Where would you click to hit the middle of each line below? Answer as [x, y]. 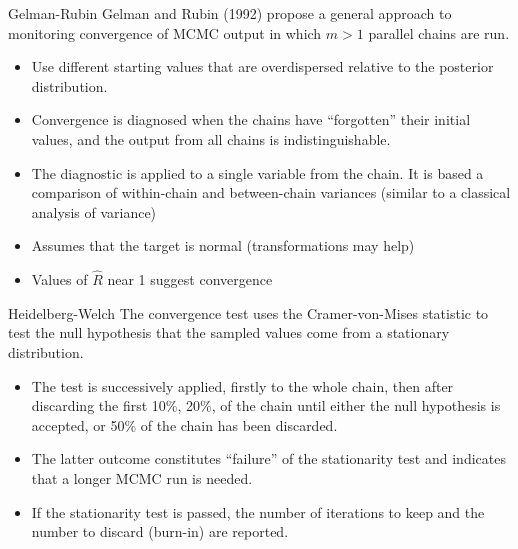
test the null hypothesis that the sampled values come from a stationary [229, 332]
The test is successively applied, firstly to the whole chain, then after [242, 385]
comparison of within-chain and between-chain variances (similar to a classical [271, 192]
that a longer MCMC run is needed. [142, 477]
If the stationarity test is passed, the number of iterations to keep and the [258, 511]
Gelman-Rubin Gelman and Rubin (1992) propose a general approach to [230, 13]
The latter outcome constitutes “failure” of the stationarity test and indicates [268, 458]
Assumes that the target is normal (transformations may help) [223, 245]
